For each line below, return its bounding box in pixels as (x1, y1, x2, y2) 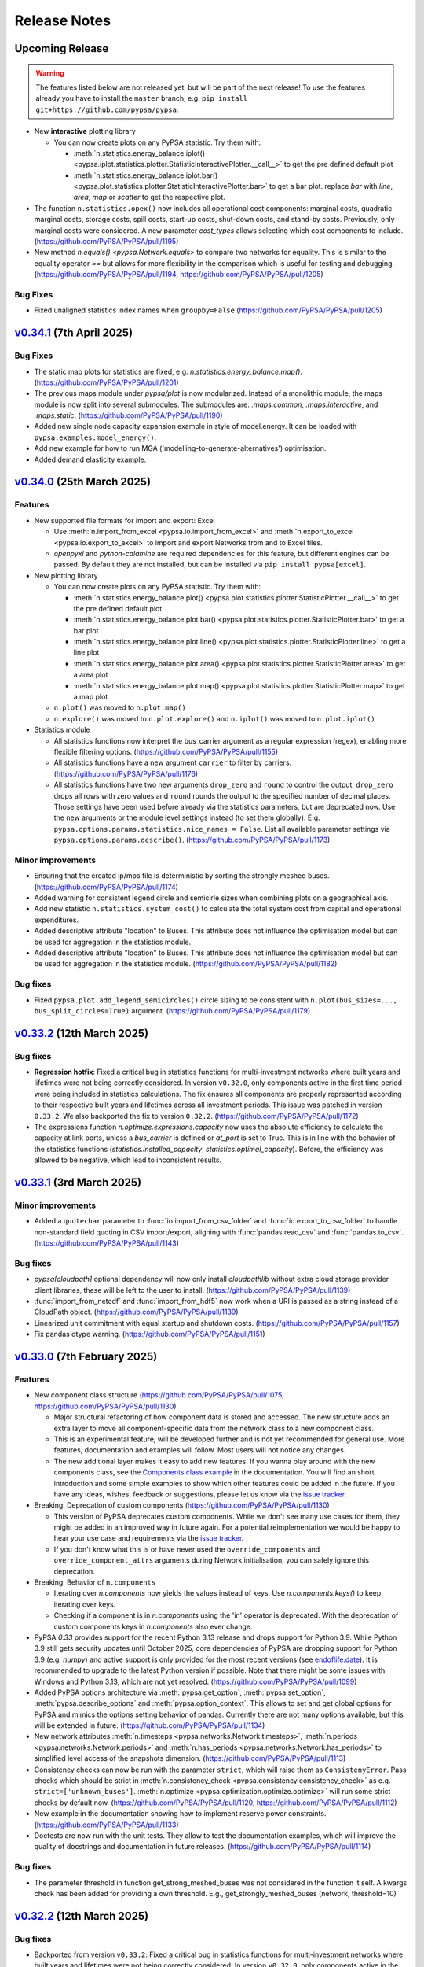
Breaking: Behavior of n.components (34, 1578, 156, 1587)
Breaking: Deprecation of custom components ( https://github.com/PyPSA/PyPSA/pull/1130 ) (34, 1500, 330, 1510)
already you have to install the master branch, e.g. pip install (35, 94, 247, 103)
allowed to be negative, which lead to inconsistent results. (34, 1155, 222, 1164)
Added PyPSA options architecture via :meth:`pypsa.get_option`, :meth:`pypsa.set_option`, (34, 1688, 326, 1697)
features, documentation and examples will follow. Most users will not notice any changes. (53, 1445, 346, 1455)
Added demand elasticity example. (34, 455, 147, 464)
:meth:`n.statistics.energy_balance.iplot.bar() (73, 170, 218, 180)
